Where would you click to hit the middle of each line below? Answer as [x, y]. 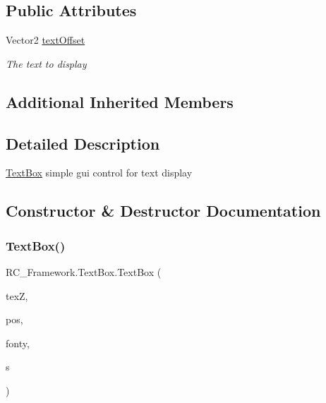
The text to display [46, 63]
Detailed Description [83, 143]
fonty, [18, 343]
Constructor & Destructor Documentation [163, 211]
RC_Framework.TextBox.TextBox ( [84, 271]
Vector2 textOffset [46, 40]
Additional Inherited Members [120, 101]
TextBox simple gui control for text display [99, 173]
